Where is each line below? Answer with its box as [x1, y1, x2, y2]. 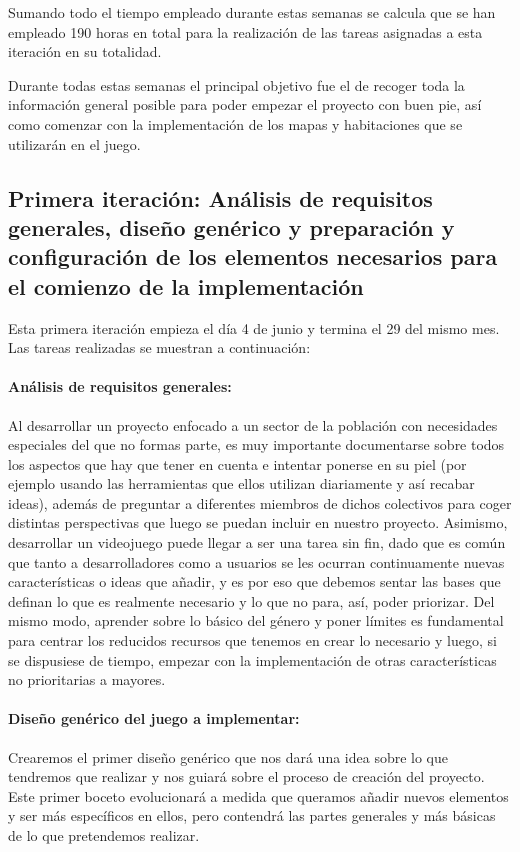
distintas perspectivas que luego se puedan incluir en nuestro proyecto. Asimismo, [8, 512, 508, 533]
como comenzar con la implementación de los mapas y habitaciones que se [8, 113, 463, 134]
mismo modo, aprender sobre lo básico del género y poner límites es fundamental [8, 610, 504, 631]
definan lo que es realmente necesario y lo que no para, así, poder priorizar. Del [8, 590, 495, 611]
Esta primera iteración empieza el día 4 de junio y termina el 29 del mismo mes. [8, 317, 500, 338]
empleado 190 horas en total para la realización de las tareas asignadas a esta [8, 21, 483, 42]
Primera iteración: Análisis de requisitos [8, 182, 433, 213]
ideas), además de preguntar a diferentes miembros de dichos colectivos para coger [8, 492, 512, 513]
